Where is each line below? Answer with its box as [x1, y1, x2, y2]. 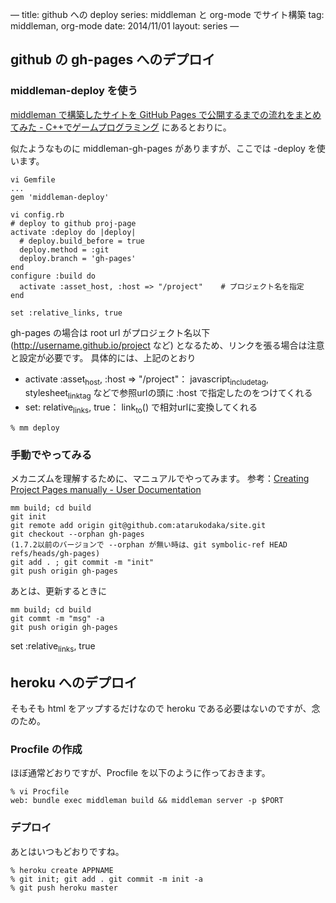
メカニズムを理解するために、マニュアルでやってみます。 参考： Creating [10, 473, 310, 485]
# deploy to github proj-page [10, 218, 137, 228]
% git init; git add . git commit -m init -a [10, 874, 203, 884]
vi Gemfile [10, 174, 56, 185]
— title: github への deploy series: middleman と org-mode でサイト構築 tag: [10, 9, 325, 20]
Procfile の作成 [10, 742, 83, 756]
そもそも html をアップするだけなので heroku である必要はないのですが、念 [10, 702, 321, 714]
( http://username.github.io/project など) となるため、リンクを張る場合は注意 [10, 339, 325, 351]
